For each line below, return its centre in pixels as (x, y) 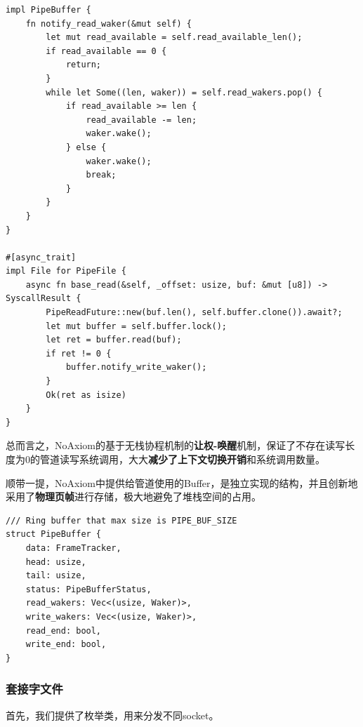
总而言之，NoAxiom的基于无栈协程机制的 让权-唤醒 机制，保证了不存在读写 (176, 445)
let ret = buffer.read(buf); (114, 340)
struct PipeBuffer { (54, 534)
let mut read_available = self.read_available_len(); (174, 38)
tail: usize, (56, 576)
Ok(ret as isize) (86, 395)
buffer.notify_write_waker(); (136, 367)
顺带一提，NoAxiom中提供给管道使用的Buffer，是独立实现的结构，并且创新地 (182, 482)
